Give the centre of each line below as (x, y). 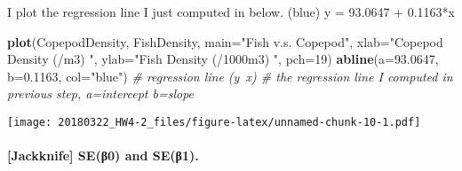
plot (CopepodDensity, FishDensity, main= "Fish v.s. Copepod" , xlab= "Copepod (225, 41)
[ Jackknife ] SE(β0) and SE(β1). (103, 155)
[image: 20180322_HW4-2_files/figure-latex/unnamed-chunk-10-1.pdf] (214, 122)
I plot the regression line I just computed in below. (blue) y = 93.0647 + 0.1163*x (231, 12)
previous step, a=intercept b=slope (101, 93)
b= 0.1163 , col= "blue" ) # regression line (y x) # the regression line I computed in (230, 76)
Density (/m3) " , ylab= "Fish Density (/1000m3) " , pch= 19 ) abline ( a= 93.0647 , (223, 59)
